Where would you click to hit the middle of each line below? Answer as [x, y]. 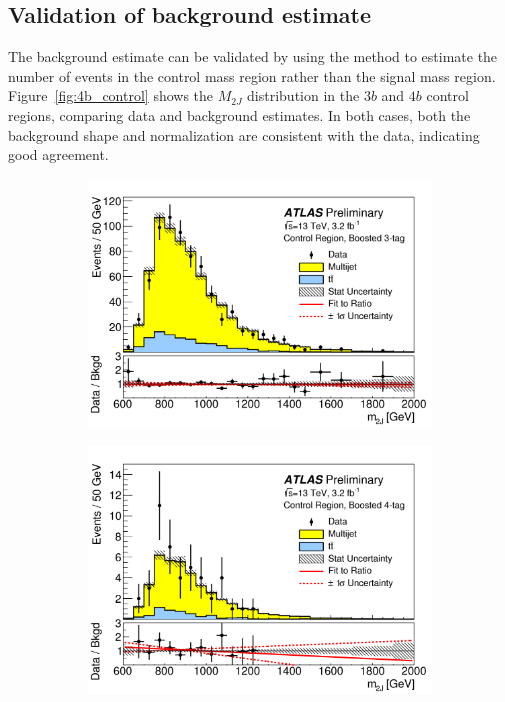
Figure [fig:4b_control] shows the [111, 95]
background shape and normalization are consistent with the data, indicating [244, 134]
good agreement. [58, 154]
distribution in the [303, 95]
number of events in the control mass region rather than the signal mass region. [252, 75]
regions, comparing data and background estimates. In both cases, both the [239, 114]
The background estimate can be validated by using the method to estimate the [253, 56]
